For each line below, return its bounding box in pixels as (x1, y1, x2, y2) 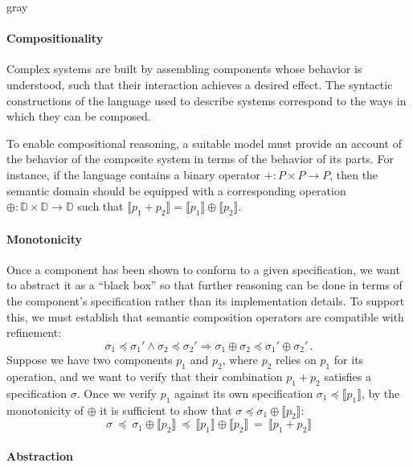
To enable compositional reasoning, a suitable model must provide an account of (6, 134, 402, 151)
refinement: (6, 324, 62, 341)
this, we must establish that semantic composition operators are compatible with (6, 308, 404, 325)
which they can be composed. (6, 108, 151, 125)
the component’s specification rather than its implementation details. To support (6, 292, 405, 309)
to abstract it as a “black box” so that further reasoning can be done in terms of (6, 277, 403, 293)
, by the (361, 384, 400, 401)
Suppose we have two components (6, 351, 173, 368)
